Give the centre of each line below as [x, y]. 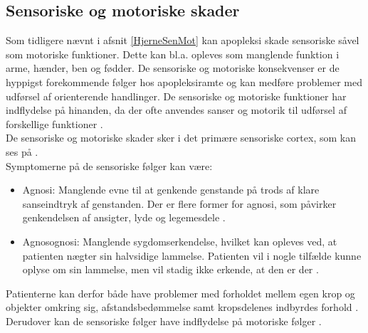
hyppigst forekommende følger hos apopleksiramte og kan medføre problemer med [184, 81]
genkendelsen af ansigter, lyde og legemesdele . [124, 217]
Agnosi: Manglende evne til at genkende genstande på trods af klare [171, 190]
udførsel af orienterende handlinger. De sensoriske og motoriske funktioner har [176, 96]
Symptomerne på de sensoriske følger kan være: [109, 165]
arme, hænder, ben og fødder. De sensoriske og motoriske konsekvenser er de [173, 68]
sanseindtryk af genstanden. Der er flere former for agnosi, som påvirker [179, 203]
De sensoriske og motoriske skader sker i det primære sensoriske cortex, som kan [181, 138]
